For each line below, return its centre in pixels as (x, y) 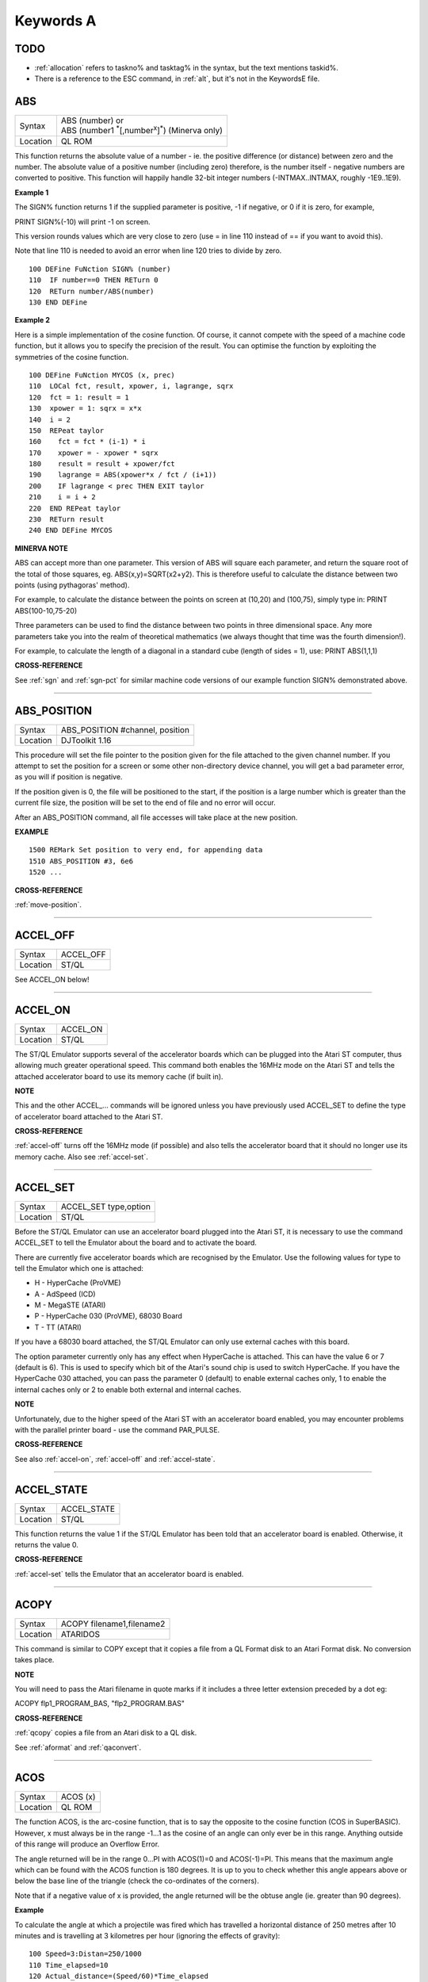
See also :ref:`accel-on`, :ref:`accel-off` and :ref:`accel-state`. (115, 1459)
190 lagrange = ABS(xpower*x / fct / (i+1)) (123, 475)
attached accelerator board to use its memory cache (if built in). (119, 1076)
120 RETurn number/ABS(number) (92, 291)
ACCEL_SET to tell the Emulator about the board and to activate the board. (136, 1243)
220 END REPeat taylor (75, 508)
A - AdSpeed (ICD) (65, 1294)
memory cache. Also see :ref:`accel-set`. (81, 1157)
